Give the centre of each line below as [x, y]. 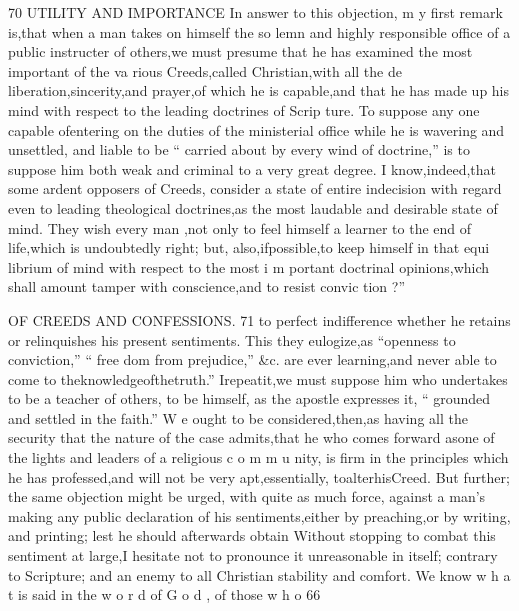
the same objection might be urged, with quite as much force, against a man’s [247, 496]
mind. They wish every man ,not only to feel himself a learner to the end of [240, 227]
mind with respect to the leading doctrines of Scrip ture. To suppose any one [244, 109]
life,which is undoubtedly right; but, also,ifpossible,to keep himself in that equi [249, 247]
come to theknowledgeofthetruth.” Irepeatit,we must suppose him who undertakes [258, 378]
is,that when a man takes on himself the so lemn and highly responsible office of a [259, 31]
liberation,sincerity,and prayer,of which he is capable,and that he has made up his [259, 90]
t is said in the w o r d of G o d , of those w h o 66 [164, 594]
